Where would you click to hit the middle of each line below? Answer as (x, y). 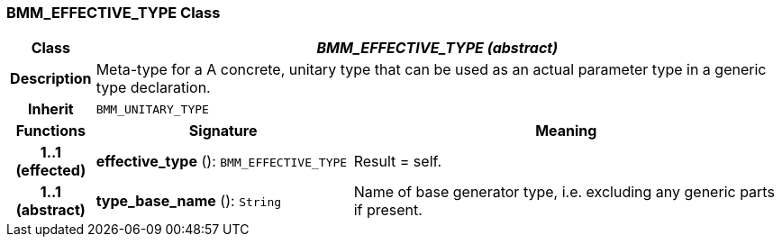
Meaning (566, 131)
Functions (50, 131)
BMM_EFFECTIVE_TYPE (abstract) (437, 48)
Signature (223, 131)
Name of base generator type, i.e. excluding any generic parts (564, 192)
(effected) (51, 171)
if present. (388, 210)
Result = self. (398, 162)
